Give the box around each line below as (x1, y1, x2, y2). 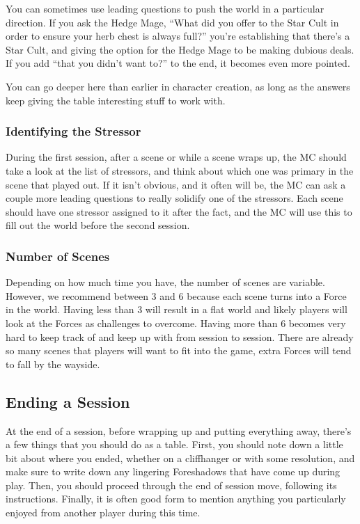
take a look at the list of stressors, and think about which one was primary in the (6, 163, 354, 177)
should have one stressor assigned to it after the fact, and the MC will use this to (6, 204, 352, 219)
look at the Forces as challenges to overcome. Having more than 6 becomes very (6, 315, 346, 330)
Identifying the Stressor (6, 122, 141, 140)
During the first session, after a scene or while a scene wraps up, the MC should (6, 150, 347, 164)
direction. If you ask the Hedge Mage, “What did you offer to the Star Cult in (6, 15, 339, 29)
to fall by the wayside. (6, 356, 100, 371)
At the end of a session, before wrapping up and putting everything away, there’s (6, 423, 352, 438)
